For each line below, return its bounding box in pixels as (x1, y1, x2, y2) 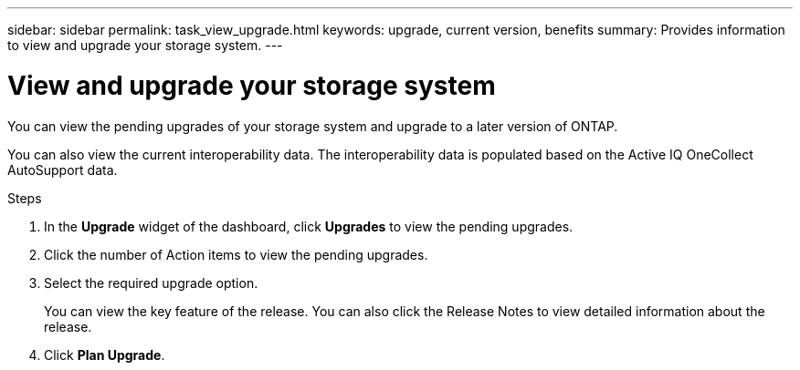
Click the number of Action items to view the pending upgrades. (44, 246, 428, 262)
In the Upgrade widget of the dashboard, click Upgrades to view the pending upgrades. (44, 218, 574, 234)
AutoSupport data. (7, 161, 118, 178)
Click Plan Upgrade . (44, 346, 165, 363)
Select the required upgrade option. (44, 274, 258, 291)
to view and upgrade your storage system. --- (7, 37, 283, 53)
